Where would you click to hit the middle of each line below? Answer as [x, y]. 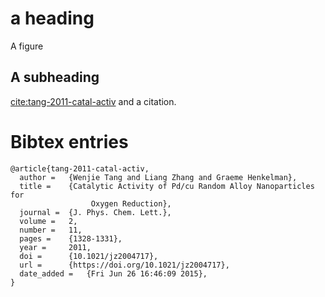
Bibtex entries [69, 141]
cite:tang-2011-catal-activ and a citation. [93, 101]
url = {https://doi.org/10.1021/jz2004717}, [124, 265]
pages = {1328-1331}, [71, 238]
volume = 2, [48, 221]
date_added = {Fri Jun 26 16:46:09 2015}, [113, 273]
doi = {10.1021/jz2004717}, [89, 256]
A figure [27, 46]
